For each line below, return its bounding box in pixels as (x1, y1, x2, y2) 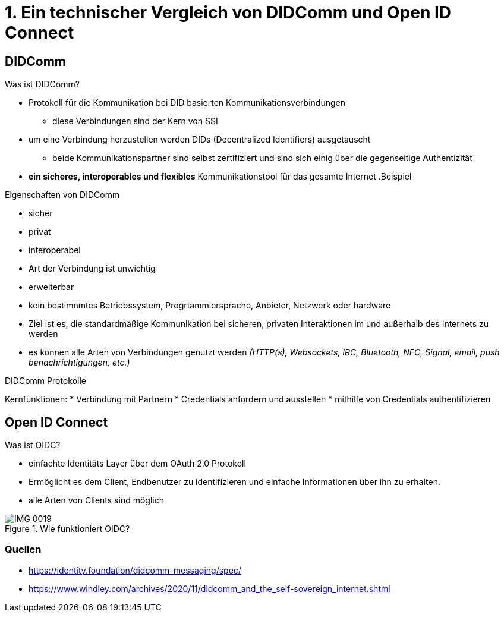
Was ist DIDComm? (5, 79, 80, 90)
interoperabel (29, 245, 81, 256)
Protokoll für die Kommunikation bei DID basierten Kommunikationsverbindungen (29, 97, 345, 108)
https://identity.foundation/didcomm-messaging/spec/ (29, 565, 241, 575)
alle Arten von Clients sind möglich (29, 495, 164, 506)
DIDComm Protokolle (5, 376, 86, 386)
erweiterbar (29, 282, 74, 292)
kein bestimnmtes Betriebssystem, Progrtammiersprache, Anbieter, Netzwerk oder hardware (29, 300, 391, 311)
